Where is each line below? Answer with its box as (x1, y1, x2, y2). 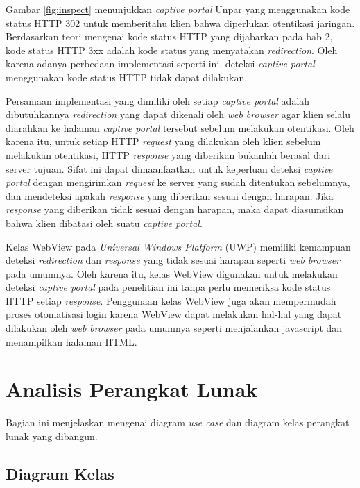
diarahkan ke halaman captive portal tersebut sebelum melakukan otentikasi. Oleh (6, 120, 354, 135)
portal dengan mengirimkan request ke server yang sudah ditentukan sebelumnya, (6, 175, 350, 190)
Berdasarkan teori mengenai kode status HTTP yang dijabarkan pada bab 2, (6, 29, 333, 44)
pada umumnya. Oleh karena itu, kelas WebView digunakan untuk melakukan (6, 266, 338, 280)
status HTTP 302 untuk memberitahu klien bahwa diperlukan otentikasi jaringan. (6, 15, 355, 30)
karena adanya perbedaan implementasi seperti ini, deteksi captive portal (6, 56, 315, 71)
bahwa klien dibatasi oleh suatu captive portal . (6, 215, 203, 230)
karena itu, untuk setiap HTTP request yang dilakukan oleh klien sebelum (6, 134, 321, 149)
